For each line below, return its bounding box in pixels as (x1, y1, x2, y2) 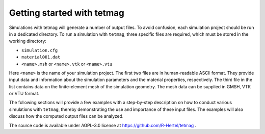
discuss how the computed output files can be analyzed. (9, 113, 124, 119)
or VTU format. (9, 91, 40, 97)
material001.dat (21, 54, 61, 60)
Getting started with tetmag (9, 7, 125, 18)
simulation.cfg (21, 47, 58, 53)
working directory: (9, 38, 47, 44)
